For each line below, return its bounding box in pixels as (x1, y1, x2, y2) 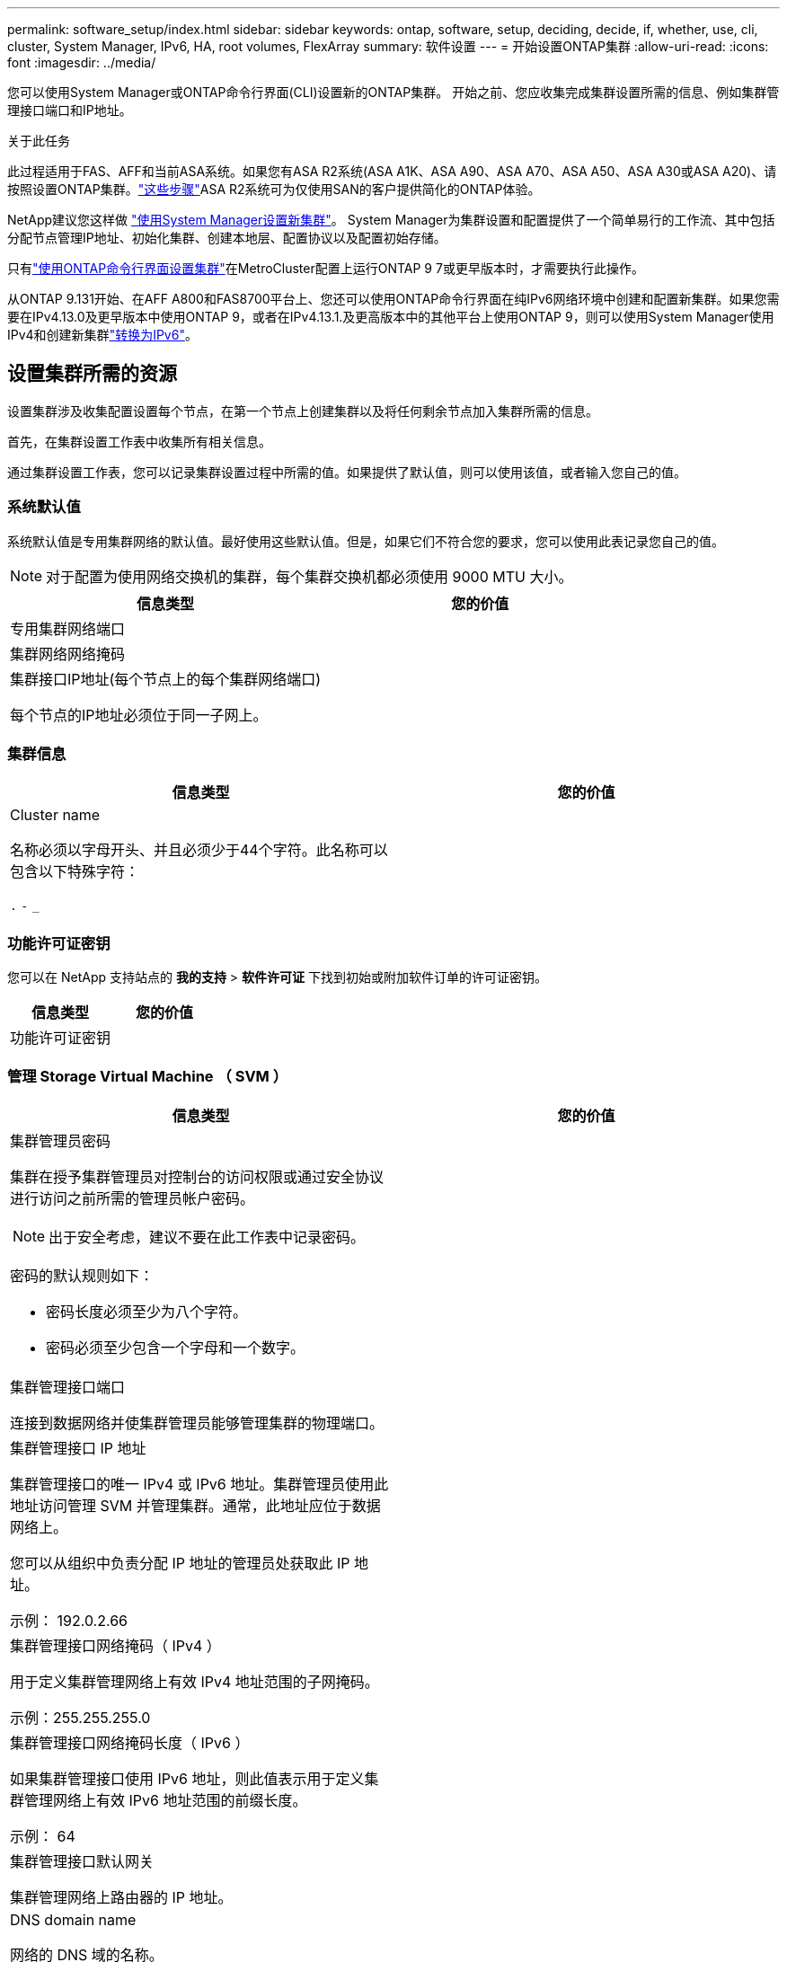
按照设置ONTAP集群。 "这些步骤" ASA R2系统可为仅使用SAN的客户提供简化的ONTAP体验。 (7, 181, 541, 197)
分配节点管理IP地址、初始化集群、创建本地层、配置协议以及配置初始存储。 (7, 230, 447, 245)
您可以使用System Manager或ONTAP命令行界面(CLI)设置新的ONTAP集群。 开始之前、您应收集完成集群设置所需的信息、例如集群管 (7, 84, 780, 100)
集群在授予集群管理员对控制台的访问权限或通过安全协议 (10, 1167, 385, 1186)
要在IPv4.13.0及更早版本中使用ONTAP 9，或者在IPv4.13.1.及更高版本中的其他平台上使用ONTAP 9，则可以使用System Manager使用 (7, 309, 774, 324)
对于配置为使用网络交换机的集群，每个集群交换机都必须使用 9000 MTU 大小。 (46, 567, 573, 586)
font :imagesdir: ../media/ (7, 55, 156, 70)
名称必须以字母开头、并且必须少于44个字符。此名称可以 (10, 841, 388, 860)
